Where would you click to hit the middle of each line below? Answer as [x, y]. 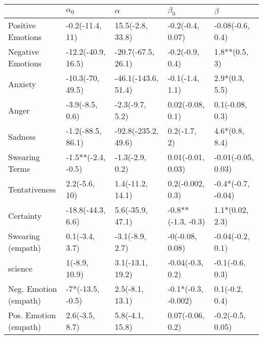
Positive [22, 25]
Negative [24, 52]
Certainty [25, 215]
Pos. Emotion [32, 315]
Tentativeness [32, 189]
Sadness [22, 136]
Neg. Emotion [33, 289]
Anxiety [22, 84]
